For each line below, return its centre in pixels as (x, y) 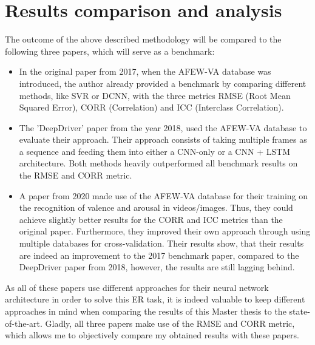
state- (300, 311)
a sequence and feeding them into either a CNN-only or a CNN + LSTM (155, 151)
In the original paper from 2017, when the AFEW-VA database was (145, 71)
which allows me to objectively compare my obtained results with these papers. (152, 335)
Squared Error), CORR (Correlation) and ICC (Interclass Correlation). (151, 107)
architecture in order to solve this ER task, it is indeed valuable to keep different (155, 299)
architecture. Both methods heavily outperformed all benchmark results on (158, 163)
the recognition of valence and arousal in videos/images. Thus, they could (156, 207)
